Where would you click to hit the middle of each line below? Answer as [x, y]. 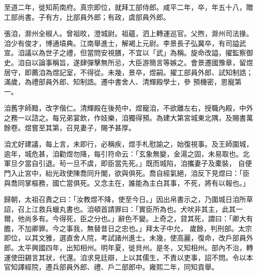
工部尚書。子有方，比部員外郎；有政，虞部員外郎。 [87, 17]
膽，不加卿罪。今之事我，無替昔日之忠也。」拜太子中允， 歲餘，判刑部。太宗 [128, 228]
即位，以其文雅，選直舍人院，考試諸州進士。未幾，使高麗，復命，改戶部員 [125, 238]
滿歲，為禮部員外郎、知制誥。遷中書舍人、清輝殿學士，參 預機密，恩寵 [119, 82]
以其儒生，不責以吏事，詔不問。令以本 [191, 257]
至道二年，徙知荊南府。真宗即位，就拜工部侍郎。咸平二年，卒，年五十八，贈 [128, 7]
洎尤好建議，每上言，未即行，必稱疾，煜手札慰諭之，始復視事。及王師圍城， [128, 144]
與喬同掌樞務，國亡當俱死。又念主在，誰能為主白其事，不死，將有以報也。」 [127, 182]
